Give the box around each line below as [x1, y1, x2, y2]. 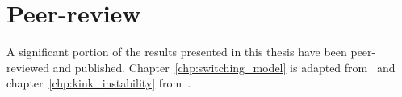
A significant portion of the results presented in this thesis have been [6, 43, 347, 60]
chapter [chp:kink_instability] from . [6, 75, 191, 91]
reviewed [6, 59, 49, 75]
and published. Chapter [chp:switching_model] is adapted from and [52, 59, 396, 75]
